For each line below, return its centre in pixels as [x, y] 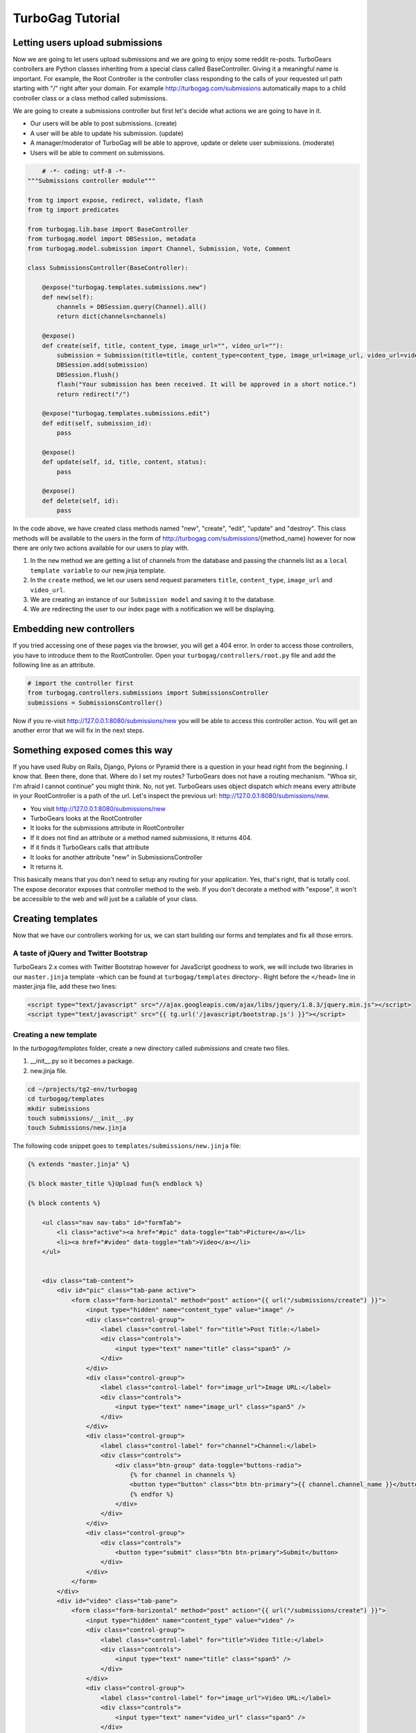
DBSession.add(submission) [102, 365]
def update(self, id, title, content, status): [124, 462]
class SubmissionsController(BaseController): [108, 268]
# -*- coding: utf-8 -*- [84, 171]
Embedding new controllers [74, 629]
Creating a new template [55, 1034]
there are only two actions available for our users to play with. [101, 548]
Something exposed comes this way [93, 750]
